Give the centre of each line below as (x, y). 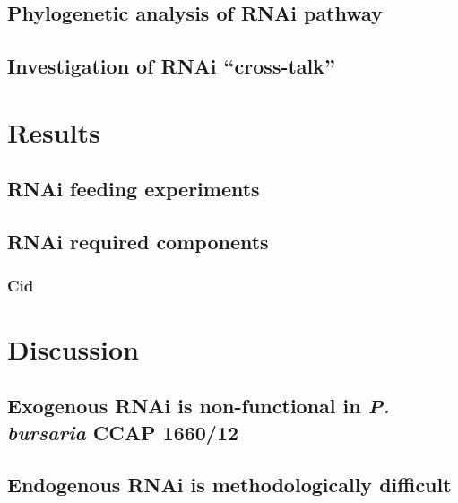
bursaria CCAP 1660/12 (123, 432)
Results (54, 131)
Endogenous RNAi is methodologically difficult (229, 485)
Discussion (73, 348)
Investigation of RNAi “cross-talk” (172, 66)
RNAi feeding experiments (134, 189)
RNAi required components (138, 242)
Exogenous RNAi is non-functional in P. (199, 406)
